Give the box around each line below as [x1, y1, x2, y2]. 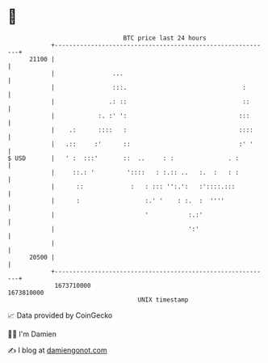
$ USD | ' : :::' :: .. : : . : [7, 154, 240, 163]
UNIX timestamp [137, 295, 189, 304]
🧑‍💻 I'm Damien [7, 329, 57, 339]
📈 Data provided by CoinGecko [7, 310, 113, 320]
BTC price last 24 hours [123, 34, 207, 42]
